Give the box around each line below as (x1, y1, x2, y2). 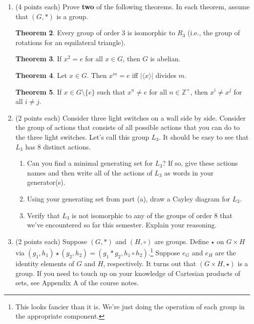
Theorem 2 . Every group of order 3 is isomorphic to (15, 27, 175, 38)
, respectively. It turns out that (103, 258, 196, 268)
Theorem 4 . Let (15, 70, 67, 80)
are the (215, 247, 236, 257)
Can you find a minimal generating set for (27, 158, 153, 168)
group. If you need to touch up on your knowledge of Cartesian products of (15, 268, 240, 278)
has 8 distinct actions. (25, 141, 91, 151)
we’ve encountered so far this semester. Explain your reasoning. (27, 220, 217, 230)
